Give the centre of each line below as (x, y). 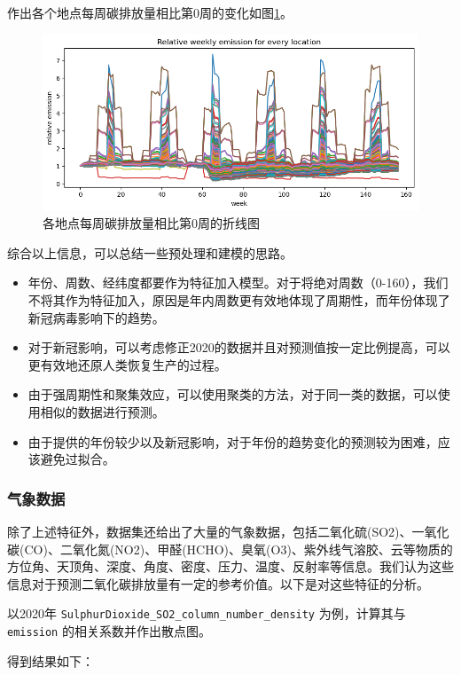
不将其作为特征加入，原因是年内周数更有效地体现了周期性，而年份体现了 (239, 299)
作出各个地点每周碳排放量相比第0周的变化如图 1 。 (150, 12)
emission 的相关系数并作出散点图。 (109, 630)
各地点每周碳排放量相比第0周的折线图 (151, 223)
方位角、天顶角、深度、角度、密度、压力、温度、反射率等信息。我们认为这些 (230, 566)
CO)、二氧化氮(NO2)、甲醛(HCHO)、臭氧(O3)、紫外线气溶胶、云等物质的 (238, 549)
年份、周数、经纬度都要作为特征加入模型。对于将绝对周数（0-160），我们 (238, 283)
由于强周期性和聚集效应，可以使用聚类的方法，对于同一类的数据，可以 (233, 394)
